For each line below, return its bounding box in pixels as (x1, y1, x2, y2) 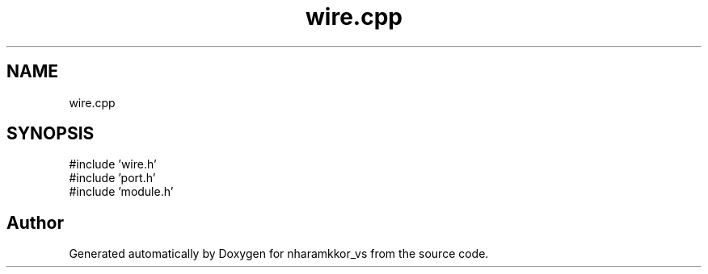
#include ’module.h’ (69, 185, 174, 199)
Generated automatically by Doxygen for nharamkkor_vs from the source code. (69, 247, 489, 261)
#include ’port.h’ (69, 171, 156, 185)
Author (6, 212, 64, 233)
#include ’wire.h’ (69, 157, 157, 172)
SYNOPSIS (6, 123, 95, 144)
